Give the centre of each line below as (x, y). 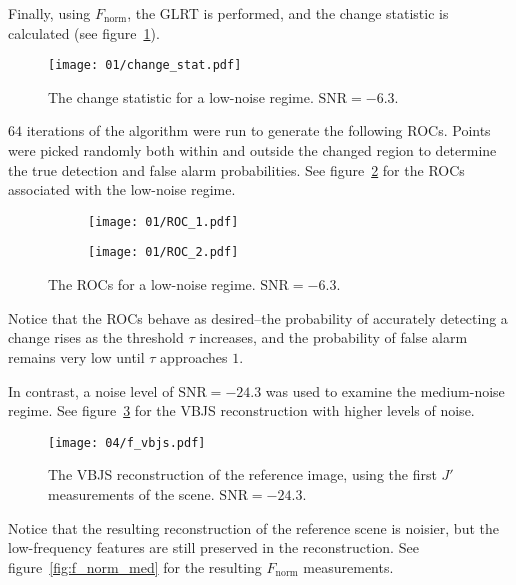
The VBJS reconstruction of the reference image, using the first (242, 474)
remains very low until (76, 356)
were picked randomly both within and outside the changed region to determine (252, 150)
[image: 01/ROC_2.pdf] (163, 252)
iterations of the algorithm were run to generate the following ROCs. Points (258, 130)
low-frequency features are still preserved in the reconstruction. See (213, 547)
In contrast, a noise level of (91, 390)
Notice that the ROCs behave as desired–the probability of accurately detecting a (258, 317)
